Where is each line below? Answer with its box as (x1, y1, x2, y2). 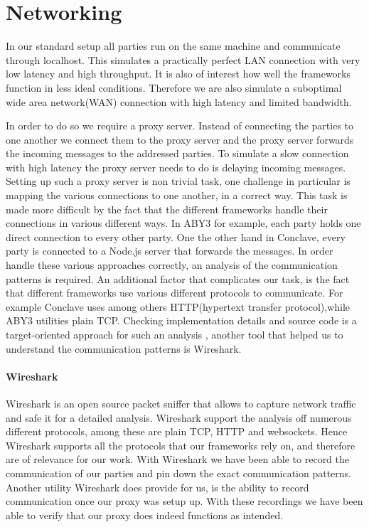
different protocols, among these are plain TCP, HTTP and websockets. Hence (6, 424, 348, 439)
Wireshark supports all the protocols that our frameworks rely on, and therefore (6, 437, 355, 452)
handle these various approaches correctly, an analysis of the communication (6, 257, 338, 272)
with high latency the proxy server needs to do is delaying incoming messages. (6, 159, 346, 174)
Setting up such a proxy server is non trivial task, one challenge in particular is (6, 174, 351, 188)
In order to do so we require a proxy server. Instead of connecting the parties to (6, 118, 354, 133)
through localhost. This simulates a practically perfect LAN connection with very (6, 52, 360, 67)
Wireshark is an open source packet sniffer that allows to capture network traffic (6, 395, 356, 410)
